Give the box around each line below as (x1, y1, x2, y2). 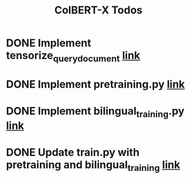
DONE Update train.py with (6, 146, 139, 159)
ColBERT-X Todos (54, 4, 143, 17)
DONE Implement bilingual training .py (6, 105, 185, 120)
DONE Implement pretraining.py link (6, 77, 185, 91)
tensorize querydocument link (6, 49, 141, 64)
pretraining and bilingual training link (6, 158, 180, 173)
